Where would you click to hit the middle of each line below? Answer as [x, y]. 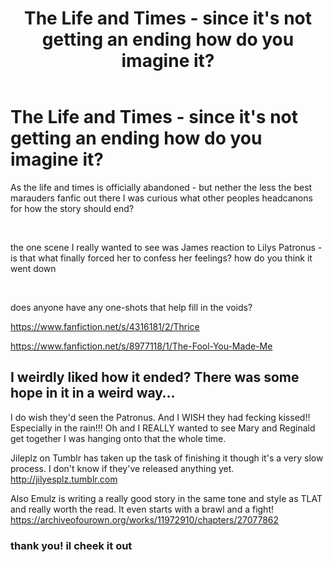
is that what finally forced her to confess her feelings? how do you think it [161, 258]
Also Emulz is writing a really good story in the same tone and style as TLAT [166, 498]
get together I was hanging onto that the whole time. [118, 438]
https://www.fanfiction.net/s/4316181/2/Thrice [105, 326]
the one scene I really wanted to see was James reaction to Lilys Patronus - [166, 247]
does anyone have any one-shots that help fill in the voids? [131, 307]
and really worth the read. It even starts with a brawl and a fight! [142, 509]
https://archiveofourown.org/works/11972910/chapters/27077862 [145, 519]
